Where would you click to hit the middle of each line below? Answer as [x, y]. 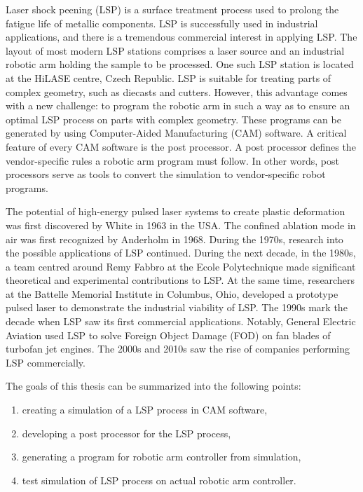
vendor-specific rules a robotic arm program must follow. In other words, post [172, 160]
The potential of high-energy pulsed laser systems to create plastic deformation [176, 211]
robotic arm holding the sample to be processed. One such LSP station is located [180, 64]
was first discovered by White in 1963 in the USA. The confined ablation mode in [181, 225]
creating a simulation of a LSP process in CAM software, [145, 410]
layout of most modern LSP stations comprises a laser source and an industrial [175, 50]
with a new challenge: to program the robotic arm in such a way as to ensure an [178, 105]
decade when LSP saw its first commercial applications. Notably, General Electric [181, 321]
